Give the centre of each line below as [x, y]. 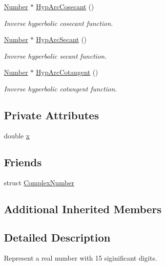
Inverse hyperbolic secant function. [55, 55]
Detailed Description [57, 237]
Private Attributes [52, 115]
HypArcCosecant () [65, 6]
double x [17, 135]
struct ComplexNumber [39, 182]
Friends [23, 162]
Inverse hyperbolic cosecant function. [59, 23]
